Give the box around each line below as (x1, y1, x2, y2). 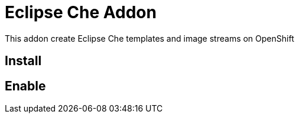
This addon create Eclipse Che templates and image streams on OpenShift (5, 33, 294, 43)
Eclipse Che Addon (5, 2, 157, 22)
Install (5, 53, 42, 69)
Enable (5, 78, 46, 93)
